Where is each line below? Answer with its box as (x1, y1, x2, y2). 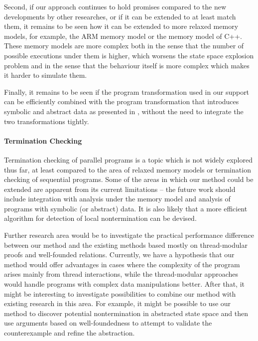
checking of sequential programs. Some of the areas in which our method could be (4, 174, 254, 184)
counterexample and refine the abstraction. (4, 328, 135, 338)
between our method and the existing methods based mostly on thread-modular (4, 239, 248, 250)
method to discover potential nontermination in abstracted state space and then (4, 308, 249, 318)
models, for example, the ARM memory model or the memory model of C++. (4, 30, 242, 41)
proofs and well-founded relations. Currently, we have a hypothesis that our (4, 249, 235, 260)
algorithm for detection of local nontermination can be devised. (4, 213, 197, 223)
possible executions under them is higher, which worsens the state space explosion (4, 50, 254, 60)
